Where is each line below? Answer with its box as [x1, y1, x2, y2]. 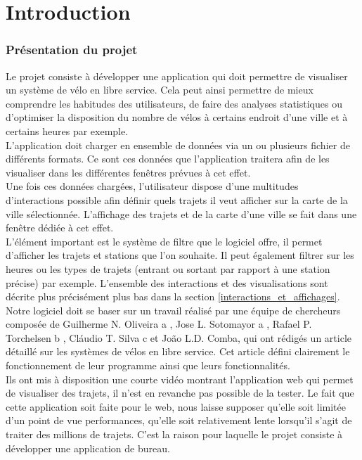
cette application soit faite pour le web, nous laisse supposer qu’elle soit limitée [6, 399, 346, 414]
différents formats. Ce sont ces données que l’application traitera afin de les [6, 151, 330, 166]
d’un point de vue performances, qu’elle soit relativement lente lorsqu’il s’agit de [6, 413, 352, 428]
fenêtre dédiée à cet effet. [6, 220, 114, 235]
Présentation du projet [6, 41, 138, 58]
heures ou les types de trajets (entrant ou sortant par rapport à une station [6, 261, 330, 276]
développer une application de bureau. [6, 440, 170, 455]
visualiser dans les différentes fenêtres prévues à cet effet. [6, 165, 251, 179]
